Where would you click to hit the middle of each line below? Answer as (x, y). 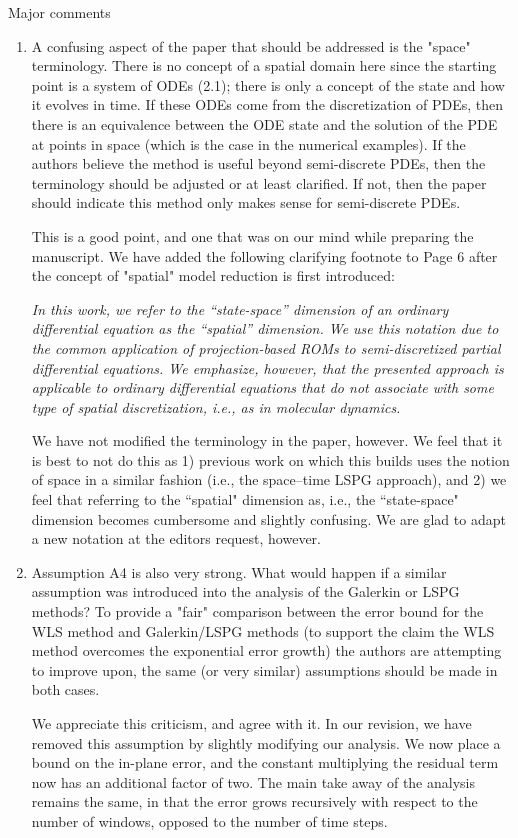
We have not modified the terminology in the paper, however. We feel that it (267, 440)
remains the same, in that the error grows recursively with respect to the (254, 801)
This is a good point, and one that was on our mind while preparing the (252, 235)
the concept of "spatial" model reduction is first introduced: (213, 275)
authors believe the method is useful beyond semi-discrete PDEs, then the (258, 163)
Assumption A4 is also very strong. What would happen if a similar (239, 571)
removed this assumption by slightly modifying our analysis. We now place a (266, 742)
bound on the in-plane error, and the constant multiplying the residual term (265, 762)
